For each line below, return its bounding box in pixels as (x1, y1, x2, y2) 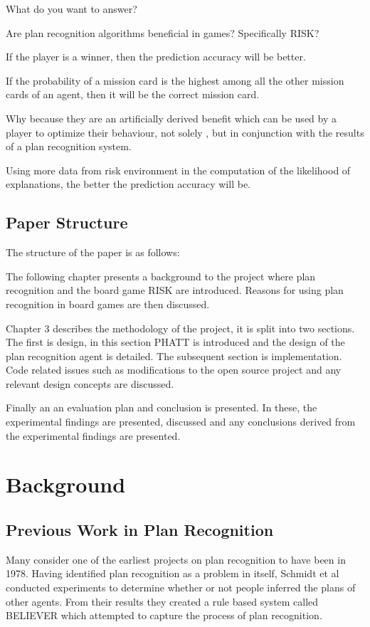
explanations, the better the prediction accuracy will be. (6, 176, 250, 191)
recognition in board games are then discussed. (6, 296, 210, 311)
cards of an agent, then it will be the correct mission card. (6, 87, 260, 102)
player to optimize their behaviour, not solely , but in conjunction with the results (6, 125, 364, 139)
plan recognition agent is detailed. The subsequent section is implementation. (6, 348, 342, 363)
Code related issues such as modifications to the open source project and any (6, 362, 342, 377)
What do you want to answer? (6, 1, 137, 16)
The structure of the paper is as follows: (6, 245, 180, 260)
